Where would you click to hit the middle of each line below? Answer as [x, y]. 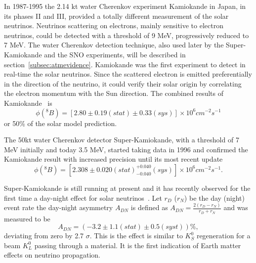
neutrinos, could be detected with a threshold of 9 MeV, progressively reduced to [127, 35]
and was [236, 207]
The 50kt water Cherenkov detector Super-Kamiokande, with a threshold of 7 [122, 140]
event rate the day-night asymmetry [59, 207]
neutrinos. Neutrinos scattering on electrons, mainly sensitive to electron [114, 25]
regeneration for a [223, 236]
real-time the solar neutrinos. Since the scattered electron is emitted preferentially [128, 74]
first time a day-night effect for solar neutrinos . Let [83, 197]
